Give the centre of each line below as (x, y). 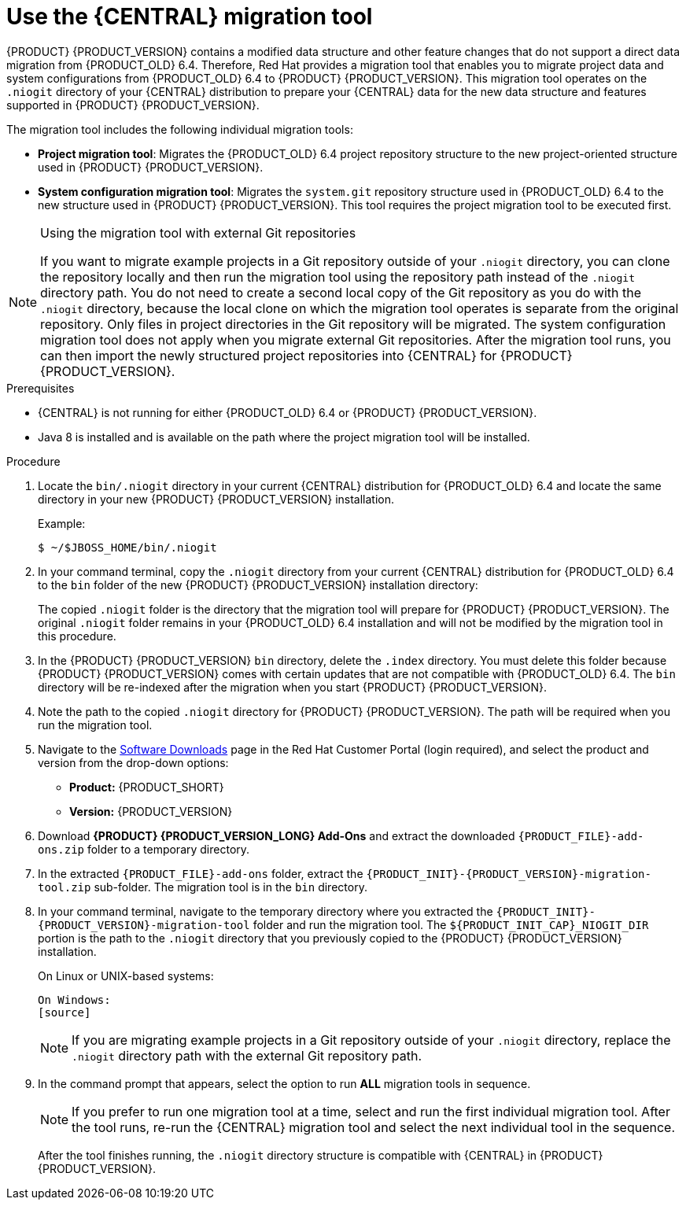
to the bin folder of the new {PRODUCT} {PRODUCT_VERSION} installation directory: (258, 585)
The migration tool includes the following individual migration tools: (180, 129)
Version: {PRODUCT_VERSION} (151, 811)
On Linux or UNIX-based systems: (126, 975)
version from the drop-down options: (133, 762)
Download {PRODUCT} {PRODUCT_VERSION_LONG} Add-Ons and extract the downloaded (277, 835)
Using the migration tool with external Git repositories (198, 232)
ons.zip (61, 849)
